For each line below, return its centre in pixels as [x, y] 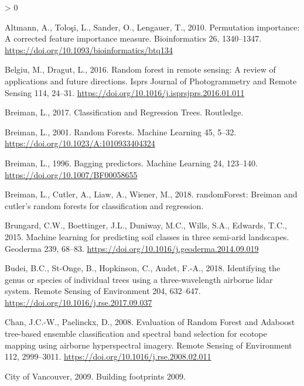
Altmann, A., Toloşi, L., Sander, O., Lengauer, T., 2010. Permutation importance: [152, 27]
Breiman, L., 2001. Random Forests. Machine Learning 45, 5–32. [121, 131]
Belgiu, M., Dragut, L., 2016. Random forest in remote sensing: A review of [140, 69]
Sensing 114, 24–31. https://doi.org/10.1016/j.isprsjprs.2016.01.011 [125, 92]
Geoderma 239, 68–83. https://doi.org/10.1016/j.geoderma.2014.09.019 [132, 248]
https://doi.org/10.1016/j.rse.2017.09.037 [78, 302]
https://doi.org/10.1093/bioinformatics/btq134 [89, 49]
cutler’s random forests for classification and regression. [104, 205]
